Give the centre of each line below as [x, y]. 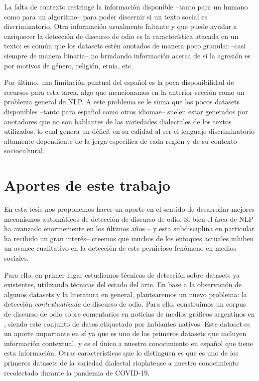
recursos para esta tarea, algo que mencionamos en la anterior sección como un [124, 92]
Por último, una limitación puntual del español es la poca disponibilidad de [119, 82]
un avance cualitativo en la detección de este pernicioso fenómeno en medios [120, 248]
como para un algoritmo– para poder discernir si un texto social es [106, 16]
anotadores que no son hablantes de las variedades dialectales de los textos [118, 121]
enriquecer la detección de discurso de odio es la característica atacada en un [121, 36]
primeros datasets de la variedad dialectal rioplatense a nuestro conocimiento [122, 362]
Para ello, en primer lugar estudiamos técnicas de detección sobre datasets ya [122, 274]
